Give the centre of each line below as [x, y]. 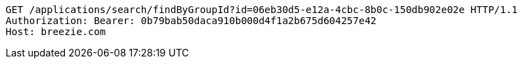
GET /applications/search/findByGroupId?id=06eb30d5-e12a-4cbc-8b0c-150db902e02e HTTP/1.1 [262, 10]
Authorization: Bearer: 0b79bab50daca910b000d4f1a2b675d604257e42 [191, 21]
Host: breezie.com [56, 32]
